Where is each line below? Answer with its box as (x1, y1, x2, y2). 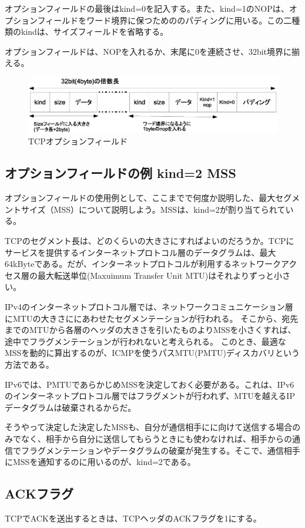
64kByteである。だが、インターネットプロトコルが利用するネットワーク (5, 258, 281, 270)
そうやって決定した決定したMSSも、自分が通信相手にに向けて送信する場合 (5, 421, 293, 433)
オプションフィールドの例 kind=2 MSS (5, 164, 236, 182)
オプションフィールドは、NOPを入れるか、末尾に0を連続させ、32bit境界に (5, 45, 292, 57)
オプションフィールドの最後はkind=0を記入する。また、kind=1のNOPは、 (5, 2, 289, 14)
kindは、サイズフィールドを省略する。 (21, 25, 169, 38)
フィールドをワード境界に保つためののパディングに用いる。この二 (37, 14, 292, 26)
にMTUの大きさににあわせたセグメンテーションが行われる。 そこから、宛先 (5, 312, 299, 324)
